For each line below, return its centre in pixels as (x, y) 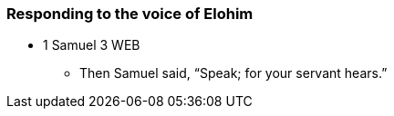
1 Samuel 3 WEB (92, 45)
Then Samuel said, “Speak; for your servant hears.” (233, 73)
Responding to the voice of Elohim (130, 14)
